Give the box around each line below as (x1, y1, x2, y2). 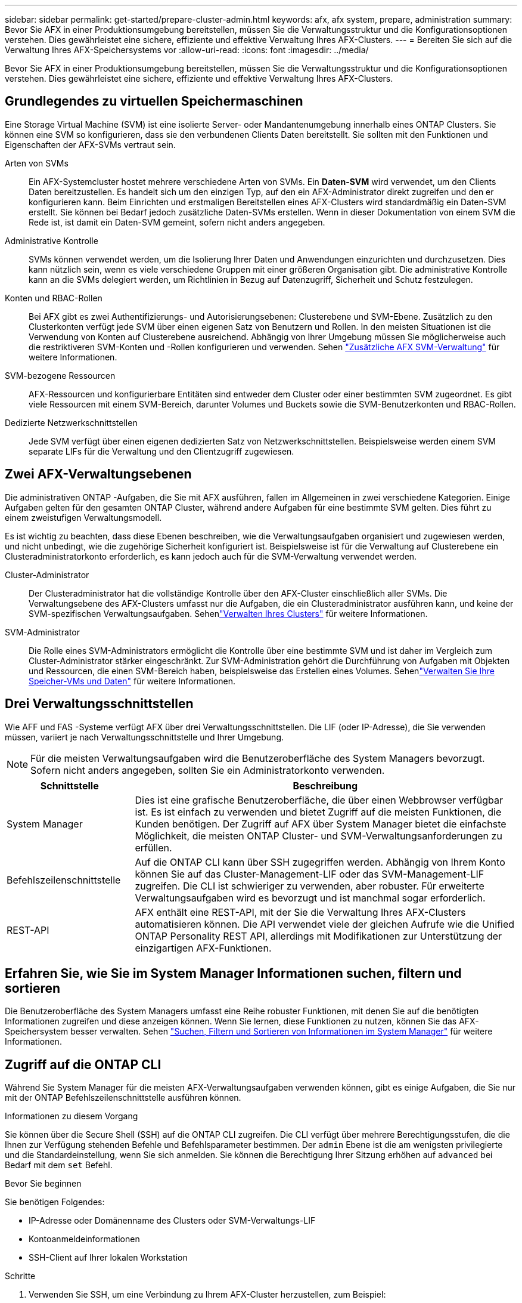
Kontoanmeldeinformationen (29, 1234, 140, 1245)
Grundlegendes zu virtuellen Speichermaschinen (5, 94, 303, 109)
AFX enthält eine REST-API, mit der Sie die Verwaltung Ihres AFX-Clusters (135, 906, 466, 918)
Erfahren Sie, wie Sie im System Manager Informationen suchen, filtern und (5, 965, 462, 981)
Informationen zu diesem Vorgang (5, 1111, 138, 1122)
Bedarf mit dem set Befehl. (5, 1160, 113, 1171)
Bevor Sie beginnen (5, 1178, 82, 1189)
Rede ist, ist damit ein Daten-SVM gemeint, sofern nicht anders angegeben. (29, 217, 325, 227)
